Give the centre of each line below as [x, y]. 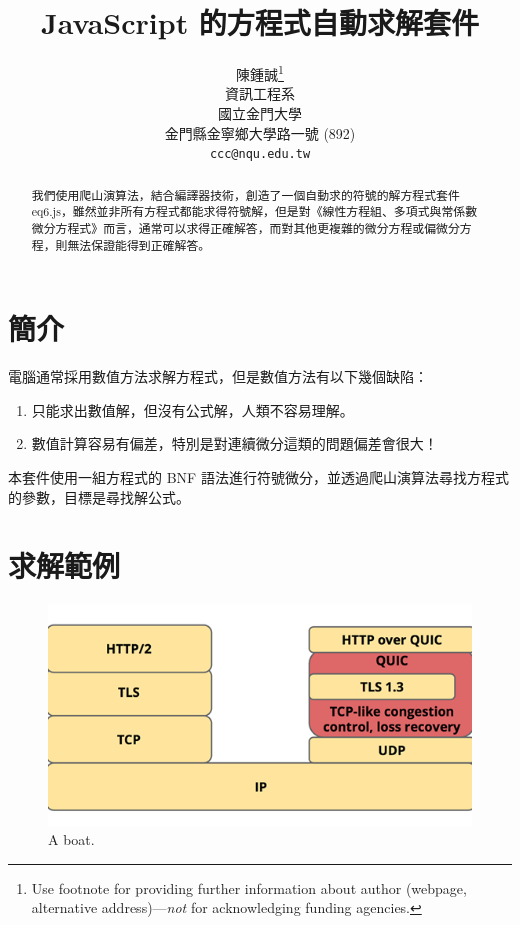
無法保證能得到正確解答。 [139, 244]
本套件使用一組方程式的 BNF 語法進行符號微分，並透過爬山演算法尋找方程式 [258, 476]
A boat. [71, 839]
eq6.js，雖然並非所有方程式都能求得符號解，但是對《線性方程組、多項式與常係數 [254, 211]
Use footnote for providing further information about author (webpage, [249, 887]
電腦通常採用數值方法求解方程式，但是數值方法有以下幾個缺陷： [218, 376]
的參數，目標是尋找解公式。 [99, 496]
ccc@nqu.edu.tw [260, 154]
